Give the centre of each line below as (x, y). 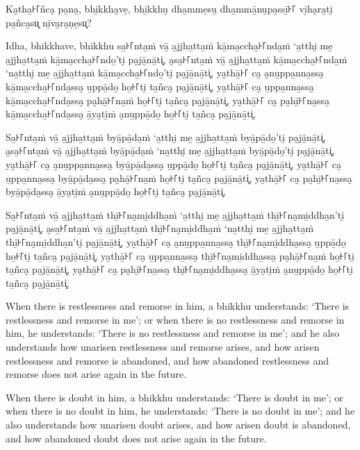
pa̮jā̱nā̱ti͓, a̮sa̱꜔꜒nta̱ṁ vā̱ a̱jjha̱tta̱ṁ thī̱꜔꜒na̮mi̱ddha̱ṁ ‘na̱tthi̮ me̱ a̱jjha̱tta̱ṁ (160, 228)
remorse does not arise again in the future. (96, 374)
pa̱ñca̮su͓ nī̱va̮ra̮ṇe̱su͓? (49, 22)
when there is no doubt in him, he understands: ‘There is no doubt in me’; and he (180, 411)
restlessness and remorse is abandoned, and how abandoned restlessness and (167, 360)
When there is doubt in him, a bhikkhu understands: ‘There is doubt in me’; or (174, 397)
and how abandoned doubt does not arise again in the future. (136, 438)
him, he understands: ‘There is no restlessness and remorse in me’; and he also (173, 333)
